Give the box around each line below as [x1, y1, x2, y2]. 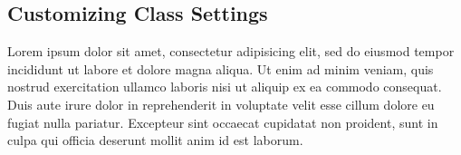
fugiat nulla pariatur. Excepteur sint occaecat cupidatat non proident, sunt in [7, 112, 438, 131]
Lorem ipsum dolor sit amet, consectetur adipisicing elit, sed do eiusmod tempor [7, 42, 455, 61]
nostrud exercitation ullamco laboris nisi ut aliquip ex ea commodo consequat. [7, 77, 442, 96]
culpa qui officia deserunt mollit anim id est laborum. [7, 131, 303, 150]
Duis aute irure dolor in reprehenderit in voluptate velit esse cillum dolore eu [7, 94, 435, 113]
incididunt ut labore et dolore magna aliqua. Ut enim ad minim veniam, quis [7, 59, 434, 78]
